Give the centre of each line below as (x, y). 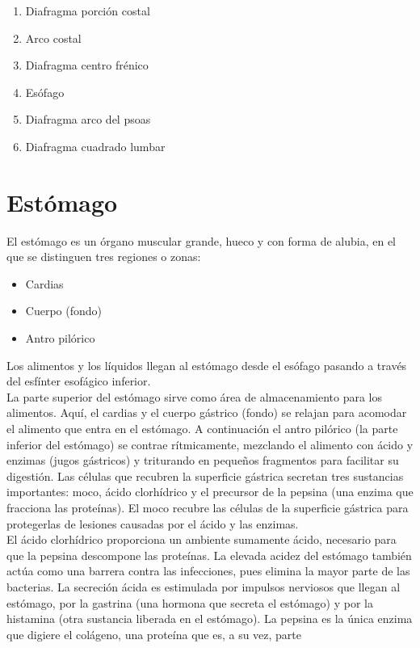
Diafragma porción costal (88, 11)
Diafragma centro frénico (87, 65)
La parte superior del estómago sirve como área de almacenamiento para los (195, 396)
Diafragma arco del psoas (88, 119)
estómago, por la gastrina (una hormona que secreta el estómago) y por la (190, 602)
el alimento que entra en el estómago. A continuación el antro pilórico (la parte (202, 429)
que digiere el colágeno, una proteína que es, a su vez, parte (154, 634)
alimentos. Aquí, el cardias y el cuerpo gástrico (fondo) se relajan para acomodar (207, 412)
